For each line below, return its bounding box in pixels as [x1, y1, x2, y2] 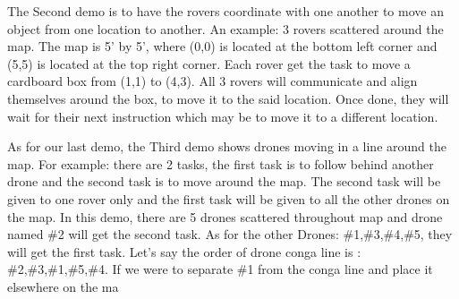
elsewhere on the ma [7, 277, 119, 295]
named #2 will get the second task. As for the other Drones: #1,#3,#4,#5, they [7, 225, 453, 243]
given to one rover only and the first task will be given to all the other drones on [7, 189, 450, 208]
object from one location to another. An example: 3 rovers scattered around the [7, 19, 444, 38]
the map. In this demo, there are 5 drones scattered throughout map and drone [7, 207, 443, 226]
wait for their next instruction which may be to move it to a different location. [7, 107, 438, 125]
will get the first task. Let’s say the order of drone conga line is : [7, 242, 361, 261]
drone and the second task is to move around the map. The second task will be [7, 172, 441, 191]
